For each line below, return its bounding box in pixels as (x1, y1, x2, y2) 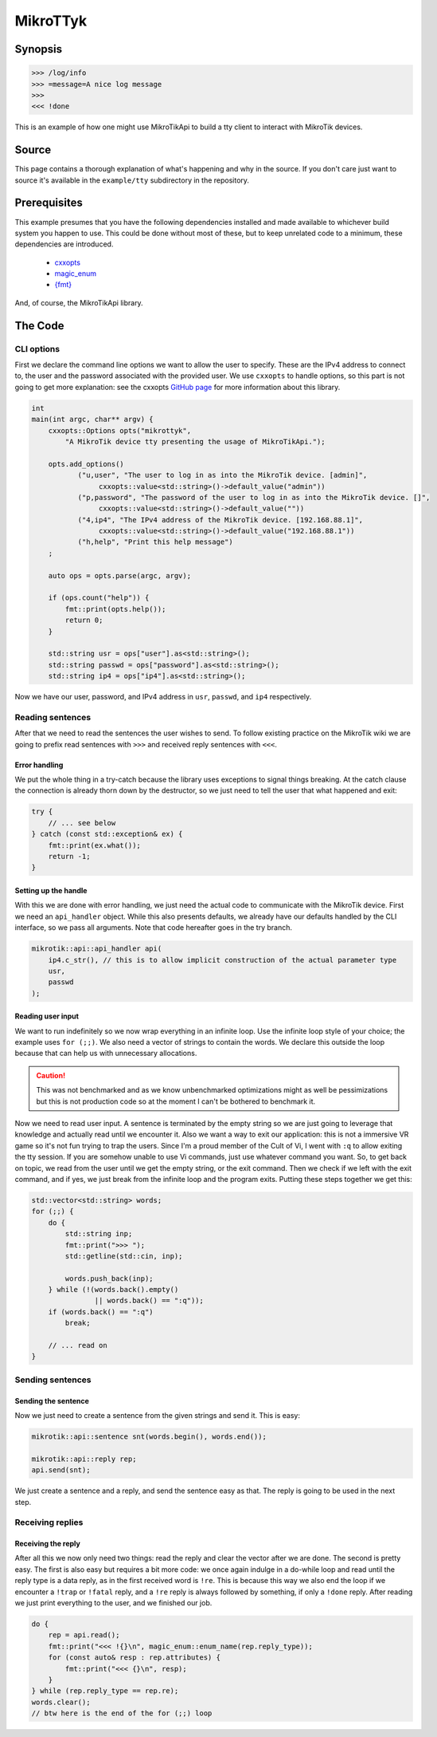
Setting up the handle (14, 885, 88, 895)
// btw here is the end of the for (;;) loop (31, 1709, 213, 1718)
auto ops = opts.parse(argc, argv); (48, 571, 191, 580)
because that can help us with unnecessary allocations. (14, 1049, 197, 1058)
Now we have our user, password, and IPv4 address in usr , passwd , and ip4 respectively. (14, 692, 312, 702)
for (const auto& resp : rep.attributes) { (48, 1653, 220, 1662)
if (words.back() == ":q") (48, 1307, 154, 1316)
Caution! (36, 1070, 66, 1080)
